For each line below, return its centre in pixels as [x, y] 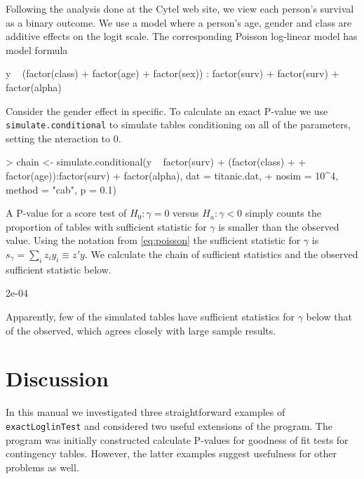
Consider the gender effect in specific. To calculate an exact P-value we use [167, 110]
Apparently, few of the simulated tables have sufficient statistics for [150, 316]
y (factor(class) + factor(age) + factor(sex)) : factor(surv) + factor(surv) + [173, 73]
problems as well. [42, 467]
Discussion [57, 378]
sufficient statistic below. [59, 269]
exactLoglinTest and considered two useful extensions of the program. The [169, 425]
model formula [37, 49]
